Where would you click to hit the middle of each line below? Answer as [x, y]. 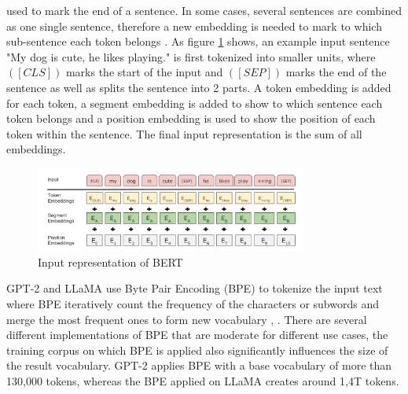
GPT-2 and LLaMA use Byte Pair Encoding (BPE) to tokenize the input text [195, 288]
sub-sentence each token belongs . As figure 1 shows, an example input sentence [198, 41]
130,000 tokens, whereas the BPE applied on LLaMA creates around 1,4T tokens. [203, 381]
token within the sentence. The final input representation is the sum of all [184, 133]
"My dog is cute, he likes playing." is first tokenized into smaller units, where [191, 56]
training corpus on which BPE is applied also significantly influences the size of [197, 350]
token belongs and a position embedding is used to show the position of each [191, 118]
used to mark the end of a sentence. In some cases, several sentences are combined [204, 10]
